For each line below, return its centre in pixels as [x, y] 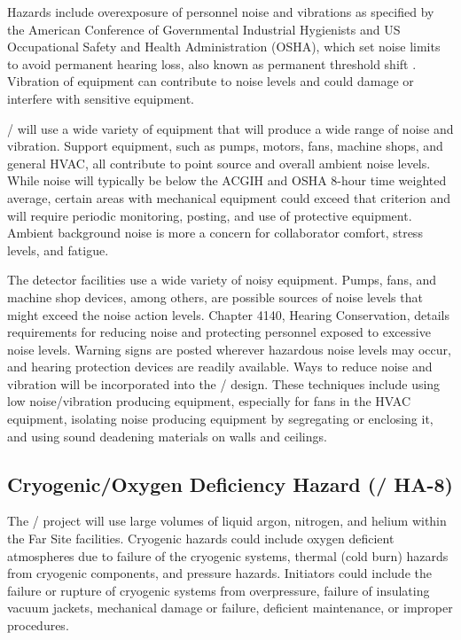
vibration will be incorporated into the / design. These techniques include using [224, 383]
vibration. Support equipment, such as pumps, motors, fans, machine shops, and [225, 146]
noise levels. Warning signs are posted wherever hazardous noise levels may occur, [229, 349]
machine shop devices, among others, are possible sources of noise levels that [215, 297]
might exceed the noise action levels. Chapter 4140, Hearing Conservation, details [228, 314]
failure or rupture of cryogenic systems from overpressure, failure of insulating [219, 590]
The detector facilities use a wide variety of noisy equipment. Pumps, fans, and [222, 280]
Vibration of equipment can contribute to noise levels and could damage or [211, 81]
